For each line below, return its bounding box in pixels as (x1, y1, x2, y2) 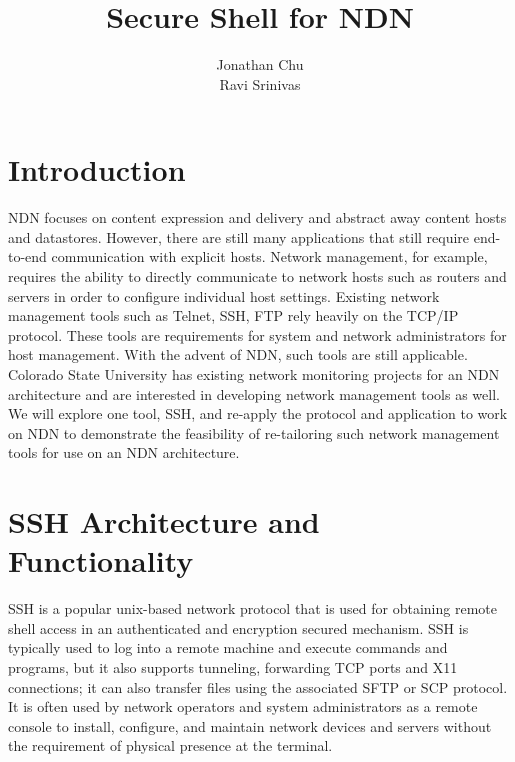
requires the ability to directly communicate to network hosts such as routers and (8, 266, 507, 287)
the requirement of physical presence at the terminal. (8, 735, 333, 756)
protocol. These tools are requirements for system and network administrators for (8, 324, 507, 345)
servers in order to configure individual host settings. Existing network (8, 285, 440, 306)
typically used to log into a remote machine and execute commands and (8, 637, 448, 658)
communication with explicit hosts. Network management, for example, (51, 246, 488, 267)
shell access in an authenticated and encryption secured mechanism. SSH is (8, 617, 469, 638)
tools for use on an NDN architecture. (8, 442, 240, 463)
